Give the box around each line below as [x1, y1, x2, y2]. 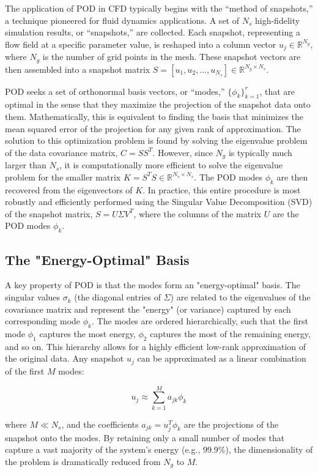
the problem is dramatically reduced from [5, 455, 161, 467]
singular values [5, 291, 61, 304]
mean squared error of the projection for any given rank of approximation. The [5, 122, 301, 135]
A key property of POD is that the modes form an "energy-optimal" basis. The [5, 278, 300, 291]
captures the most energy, [39, 327, 136, 340]
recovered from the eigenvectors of [5, 183, 133, 196]
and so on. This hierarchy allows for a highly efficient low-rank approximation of [5, 340, 306, 352]
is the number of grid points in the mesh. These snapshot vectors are [42, 50, 301, 63]
